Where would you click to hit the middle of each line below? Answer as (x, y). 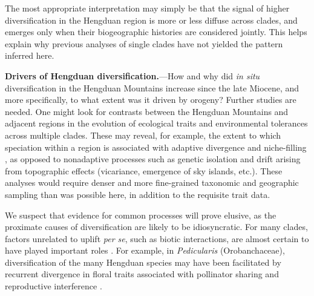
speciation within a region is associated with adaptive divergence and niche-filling (156, 147)
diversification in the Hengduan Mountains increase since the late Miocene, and (152, 87)
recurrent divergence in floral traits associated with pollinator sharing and (142, 274)
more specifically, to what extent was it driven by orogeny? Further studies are (151, 100)
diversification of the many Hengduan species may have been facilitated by (143, 262)
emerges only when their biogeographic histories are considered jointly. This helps (156, 32)
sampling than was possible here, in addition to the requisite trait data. (138, 194)
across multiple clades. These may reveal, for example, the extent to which (143, 135)
